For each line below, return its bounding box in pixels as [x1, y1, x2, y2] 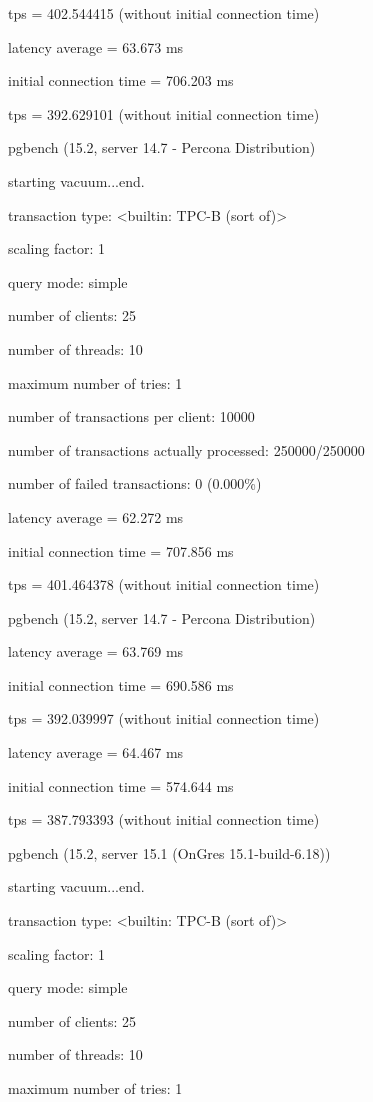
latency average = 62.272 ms [8, 506, 184, 527]
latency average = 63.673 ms [8, 36, 184, 57]
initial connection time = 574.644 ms [8, 775, 234, 796]
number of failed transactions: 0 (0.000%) [8, 473, 262, 494]
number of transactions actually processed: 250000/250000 [8, 439, 365, 460]
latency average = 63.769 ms [8, 641, 184, 662]
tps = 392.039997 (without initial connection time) [8, 708, 320, 729]
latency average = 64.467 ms [8, 742, 184, 763]
